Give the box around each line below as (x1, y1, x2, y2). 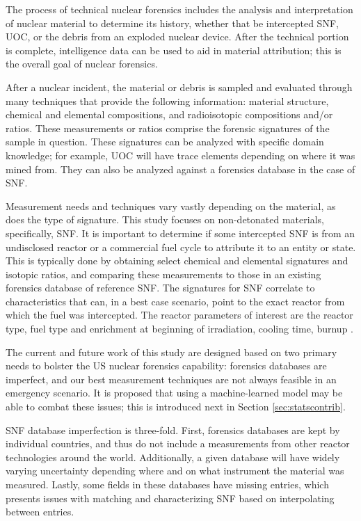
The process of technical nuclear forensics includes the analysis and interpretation (6, 2, 353, 16)
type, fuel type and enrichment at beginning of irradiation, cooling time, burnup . (6, 321, 353, 336)
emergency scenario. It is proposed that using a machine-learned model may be (6, 385, 343, 400)
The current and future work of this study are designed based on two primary (6, 344, 337, 359)
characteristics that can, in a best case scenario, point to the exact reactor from (6, 294, 345, 308)
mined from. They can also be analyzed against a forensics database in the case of (6, 161, 355, 176)
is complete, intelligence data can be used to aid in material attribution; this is (6, 42, 342, 57)
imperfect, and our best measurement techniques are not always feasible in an (6, 371, 337, 386)
